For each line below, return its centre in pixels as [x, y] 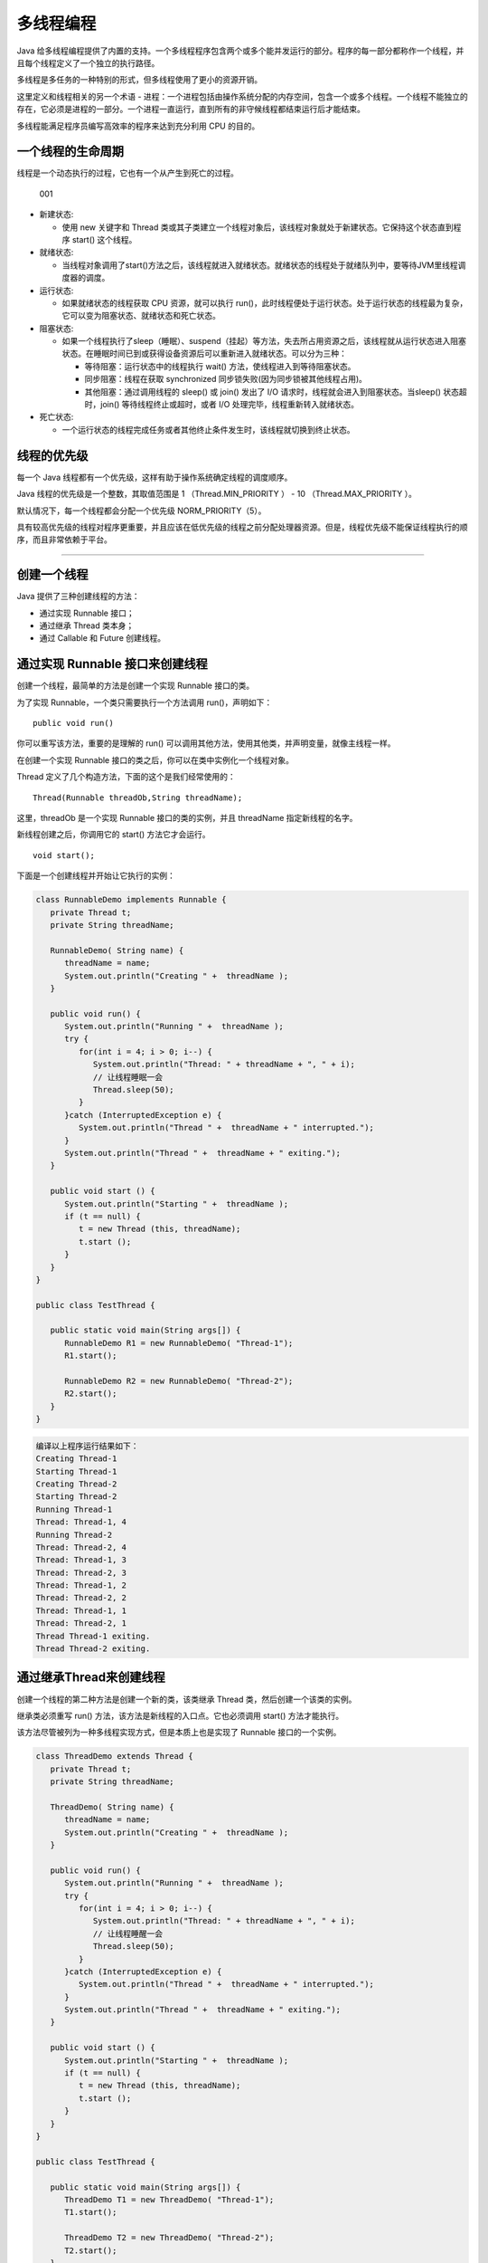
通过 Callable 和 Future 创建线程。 [103, 638]
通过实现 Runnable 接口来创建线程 [112, 664]
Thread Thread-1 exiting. [93, 1636]
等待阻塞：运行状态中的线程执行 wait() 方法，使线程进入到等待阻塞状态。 [220, 366]
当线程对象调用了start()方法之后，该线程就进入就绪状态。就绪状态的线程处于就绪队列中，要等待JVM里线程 [260, 265]
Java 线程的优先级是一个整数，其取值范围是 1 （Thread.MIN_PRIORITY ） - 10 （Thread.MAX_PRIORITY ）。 [217, 494]
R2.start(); [91, 1394]
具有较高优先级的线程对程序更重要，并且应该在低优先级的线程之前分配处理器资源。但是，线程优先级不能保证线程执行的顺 [242, 527]
